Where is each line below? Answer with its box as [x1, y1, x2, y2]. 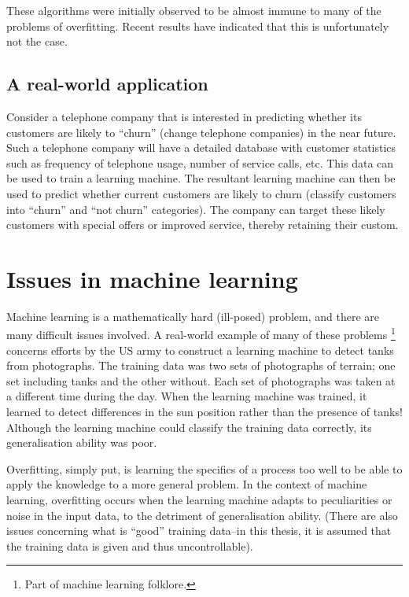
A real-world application [6, 72, 208, 96]
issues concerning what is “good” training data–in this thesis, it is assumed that [6, 522, 392, 539]
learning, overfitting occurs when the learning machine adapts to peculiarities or [6, 492, 392, 508]
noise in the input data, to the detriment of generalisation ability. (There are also [6, 507, 398, 523]
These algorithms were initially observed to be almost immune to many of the [6, 2, 381, 18]
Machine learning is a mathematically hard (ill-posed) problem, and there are [6, 308, 380, 324]
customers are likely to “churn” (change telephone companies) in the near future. [6, 123, 396, 140]
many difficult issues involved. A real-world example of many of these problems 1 [6, 324, 396, 343]
